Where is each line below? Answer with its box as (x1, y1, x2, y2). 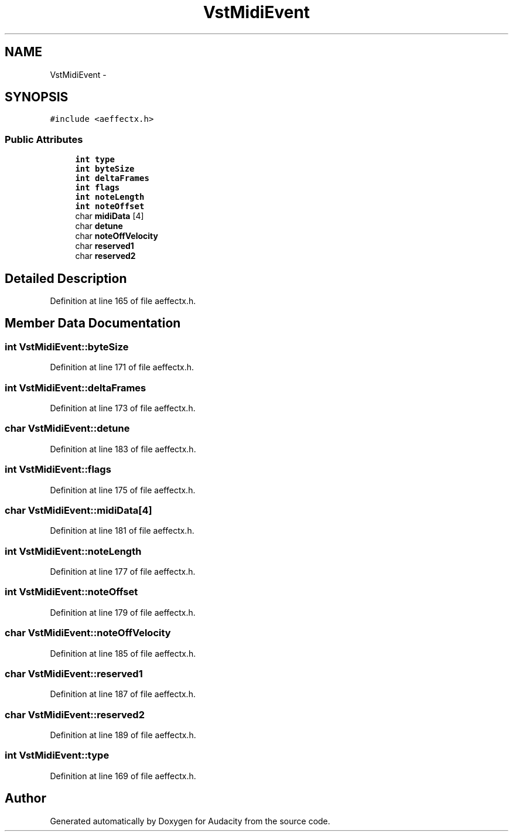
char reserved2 (75, 251, 136, 261)
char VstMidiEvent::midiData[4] (5, 504, 152, 516)
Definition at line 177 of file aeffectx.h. (50, 567, 196, 576)
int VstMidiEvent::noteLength (5, 545, 142, 557)
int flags (75, 183, 120, 193)
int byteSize (75, 164, 135, 174)
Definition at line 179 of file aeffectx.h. (50, 607, 196, 617)
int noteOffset (75, 202, 145, 211)
